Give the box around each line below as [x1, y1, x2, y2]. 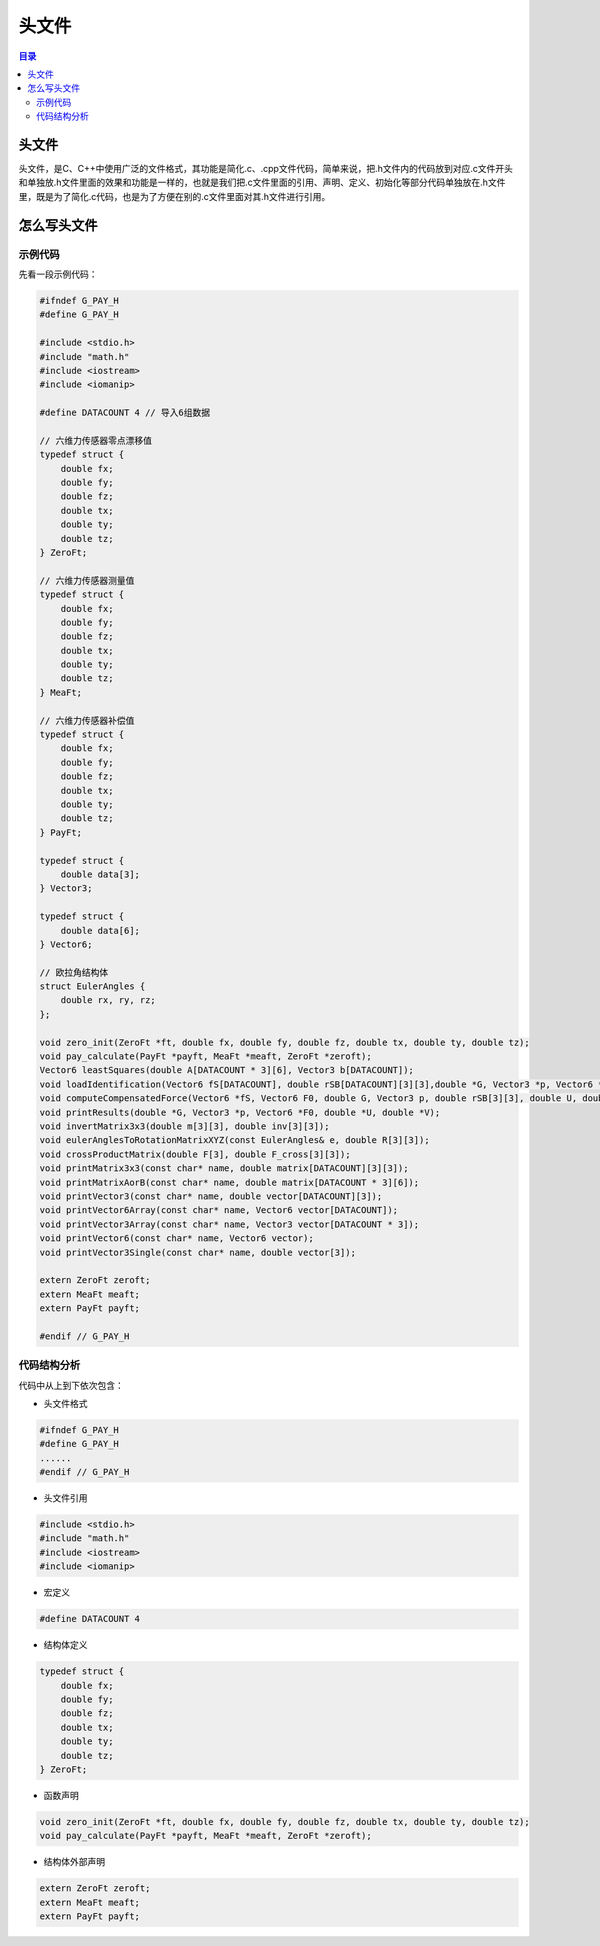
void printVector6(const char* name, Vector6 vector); [39, 1233, 314, 1244]
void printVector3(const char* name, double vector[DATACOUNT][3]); [39, 1190, 383, 1202]
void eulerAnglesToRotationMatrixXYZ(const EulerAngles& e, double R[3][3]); [39, 1135, 430, 1146]
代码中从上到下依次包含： [18, 1379, 124, 1391]
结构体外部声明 [43, 1856, 105, 1868]
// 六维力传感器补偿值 [39, 715, 135, 726]
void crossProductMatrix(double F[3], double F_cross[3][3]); [39, 1148, 351, 1160]
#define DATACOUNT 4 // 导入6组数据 [39, 407, 210, 419]
